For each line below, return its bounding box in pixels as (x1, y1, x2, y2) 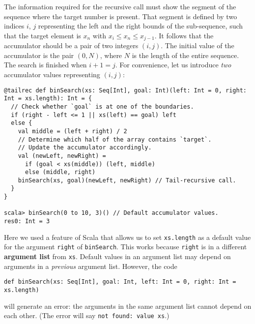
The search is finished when (4, 59, 87, 70)
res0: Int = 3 (4, 218, 50, 225)
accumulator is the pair (4, 50, 74, 60)
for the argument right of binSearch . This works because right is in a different (4, 241, 247, 252)
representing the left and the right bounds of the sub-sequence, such (38, 21, 243, 31)
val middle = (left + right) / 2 (18, 127, 127, 135)
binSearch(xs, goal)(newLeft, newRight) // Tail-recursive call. (18, 177, 236, 184)
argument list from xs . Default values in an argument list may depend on (4, 251, 231, 262)
